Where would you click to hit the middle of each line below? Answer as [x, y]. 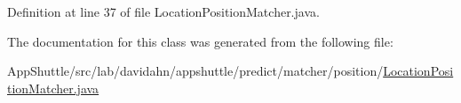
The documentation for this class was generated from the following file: [200, 41]
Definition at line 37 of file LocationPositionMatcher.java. [163, 11]
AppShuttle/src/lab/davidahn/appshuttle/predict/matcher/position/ [195, 71]
